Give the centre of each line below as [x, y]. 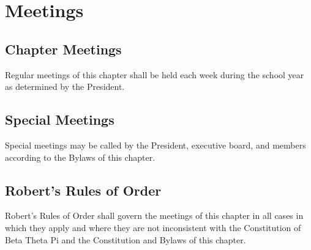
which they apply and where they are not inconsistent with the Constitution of [153, 227]
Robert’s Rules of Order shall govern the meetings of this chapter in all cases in [154, 215]
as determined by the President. [65, 86]
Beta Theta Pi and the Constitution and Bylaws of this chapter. [126, 239]
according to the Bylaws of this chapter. [80, 157]
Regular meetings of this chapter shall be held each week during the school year [155, 74]
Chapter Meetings [63, 49]
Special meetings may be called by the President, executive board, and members [155, 145]
